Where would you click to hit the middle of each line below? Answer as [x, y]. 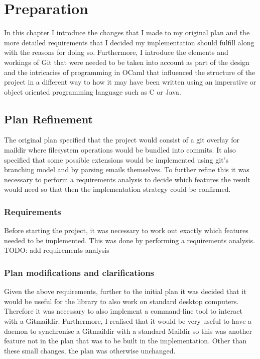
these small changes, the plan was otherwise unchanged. [90, 350]
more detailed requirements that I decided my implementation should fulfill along [129, 42]
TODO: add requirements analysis [57, 250]
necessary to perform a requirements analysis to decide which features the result [127, 179]
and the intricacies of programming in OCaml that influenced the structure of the [130, 72]
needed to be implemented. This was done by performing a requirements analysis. [129, 240]
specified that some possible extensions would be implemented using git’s [116, 159]
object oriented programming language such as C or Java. [93, 91]
